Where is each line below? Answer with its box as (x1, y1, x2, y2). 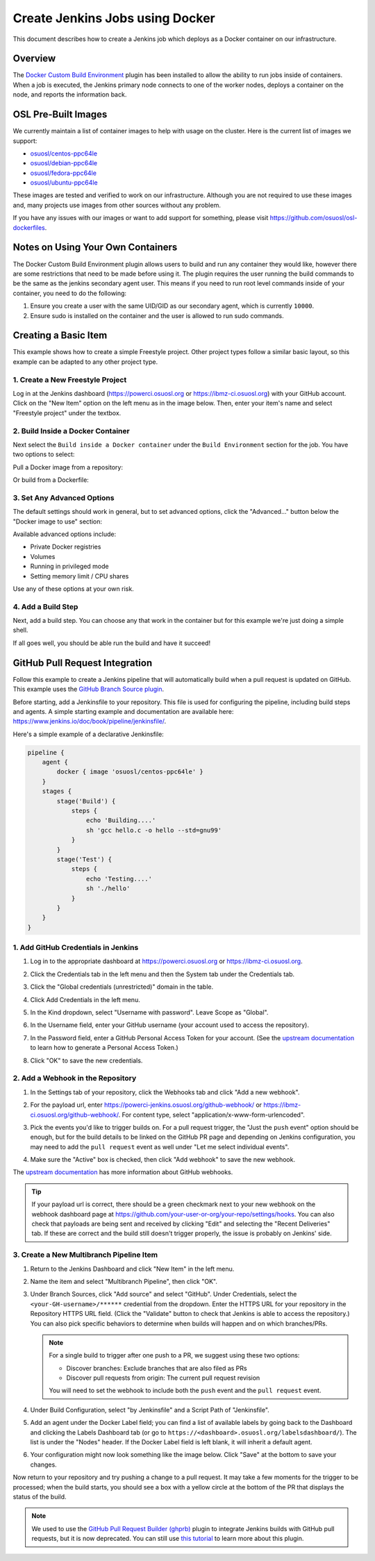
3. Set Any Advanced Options (12, 493, 115, 503)
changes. (30, 1460, 57, 1469)
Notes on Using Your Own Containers (12, 242, 178, 253)
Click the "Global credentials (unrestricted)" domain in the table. (30, 983, 214, 991)
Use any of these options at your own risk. (12, 584, 135, 593)
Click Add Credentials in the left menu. (30, 995, 140, 1003)
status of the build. (12, 1492, 67, 1501)
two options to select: (12, 450, 75, 458)
